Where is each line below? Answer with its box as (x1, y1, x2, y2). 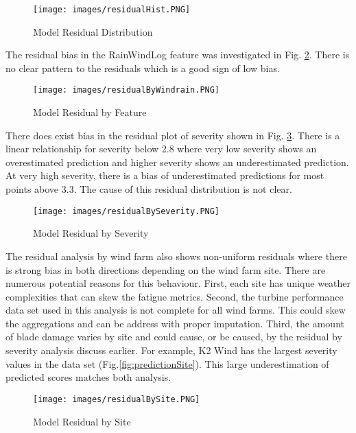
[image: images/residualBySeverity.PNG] (33, 206, 220, 216)
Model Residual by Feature (33, 105, 147, 119)
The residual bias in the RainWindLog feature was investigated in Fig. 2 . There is (5, 47, 350, 62)
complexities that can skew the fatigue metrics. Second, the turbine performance (5, 289, 344, 303)
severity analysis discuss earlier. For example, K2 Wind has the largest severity (5, 343, 337, 358)
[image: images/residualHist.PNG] (33, 5, 191, 14)
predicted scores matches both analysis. (5, 370, 171, 384)
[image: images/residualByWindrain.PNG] (33, 85, 220, 95)
